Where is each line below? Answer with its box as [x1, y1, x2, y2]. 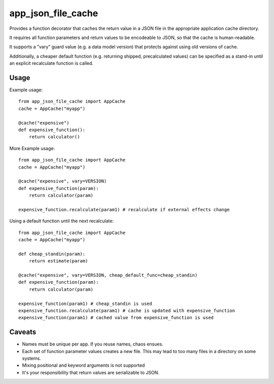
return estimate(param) [28, 258, 88, 264]
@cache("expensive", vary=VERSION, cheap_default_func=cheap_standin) [18, 273, 198, 278]
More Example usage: [9, 145, 55, 151]
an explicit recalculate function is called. [9, 60, 94, 66]
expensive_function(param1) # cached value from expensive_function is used [18, 315, 214, 321]
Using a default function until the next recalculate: [9, 218, 114, 224]
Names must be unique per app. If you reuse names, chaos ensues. [22, 341, 163, 347]
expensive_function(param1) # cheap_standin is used [18, 300, 152, 306]
